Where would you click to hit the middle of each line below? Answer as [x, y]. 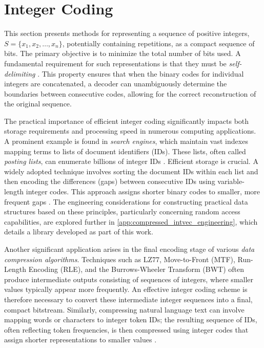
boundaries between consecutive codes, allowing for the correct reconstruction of [130, 93]
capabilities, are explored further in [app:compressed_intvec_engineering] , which [131, 221]
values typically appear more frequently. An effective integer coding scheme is [126, 289]
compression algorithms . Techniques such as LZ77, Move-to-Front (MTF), [120, 259]
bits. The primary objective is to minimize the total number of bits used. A [123, 53]
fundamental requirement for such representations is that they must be [115, 63]
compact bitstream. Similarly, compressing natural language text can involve [124, 309]
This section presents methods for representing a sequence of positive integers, [127, 33]
